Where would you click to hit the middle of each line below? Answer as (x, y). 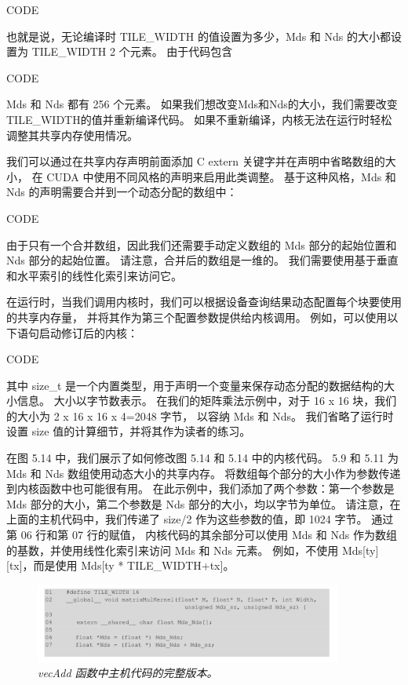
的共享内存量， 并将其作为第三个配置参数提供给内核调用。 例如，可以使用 (197, 317)
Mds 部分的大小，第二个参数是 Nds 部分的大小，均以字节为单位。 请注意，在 (204, 503)
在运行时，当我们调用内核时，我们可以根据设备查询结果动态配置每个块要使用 (204, 302)
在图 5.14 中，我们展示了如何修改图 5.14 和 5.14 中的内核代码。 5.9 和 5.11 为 (203, 458)
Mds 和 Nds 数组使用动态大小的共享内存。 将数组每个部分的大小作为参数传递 (204, 473)
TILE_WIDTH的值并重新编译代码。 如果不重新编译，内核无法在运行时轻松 (199, 119)
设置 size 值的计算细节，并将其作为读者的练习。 (129, 431)
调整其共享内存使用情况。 (72, 135)
